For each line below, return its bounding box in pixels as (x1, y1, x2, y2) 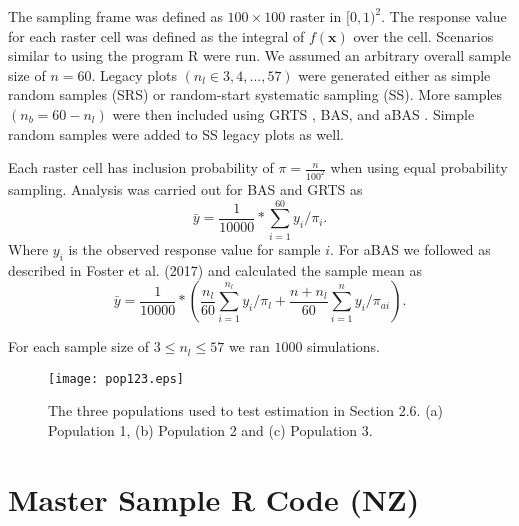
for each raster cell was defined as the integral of (8, 25, 305, 46)
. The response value (381, 6, 507, 26)
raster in (289, 6, 342, 26)
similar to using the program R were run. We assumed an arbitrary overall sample (8, 45, 511, 66)
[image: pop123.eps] (48, 371, 185, 386)
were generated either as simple (298, 64, 491, 85)
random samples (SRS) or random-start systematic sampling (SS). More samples (8, 84, 503, 105)
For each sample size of (8, 336, 150, 357)
